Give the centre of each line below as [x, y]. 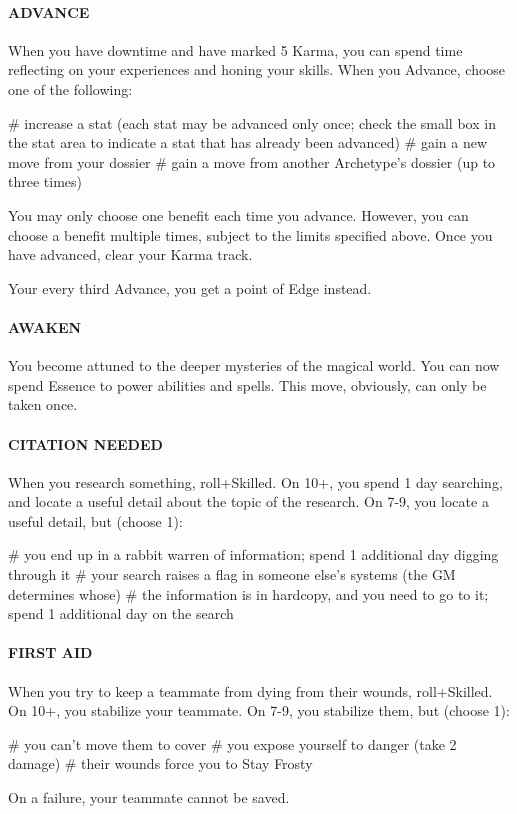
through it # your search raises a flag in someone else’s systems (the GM [232, 574]
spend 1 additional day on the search [121, 613]
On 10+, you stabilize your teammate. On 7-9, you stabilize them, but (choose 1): [259, 710]
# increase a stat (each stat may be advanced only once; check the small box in [252, 122]
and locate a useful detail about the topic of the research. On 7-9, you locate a [248, 501]
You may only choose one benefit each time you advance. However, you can [238, 214]
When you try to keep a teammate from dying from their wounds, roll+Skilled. [250, 690]
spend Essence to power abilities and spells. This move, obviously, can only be [247, 384]
